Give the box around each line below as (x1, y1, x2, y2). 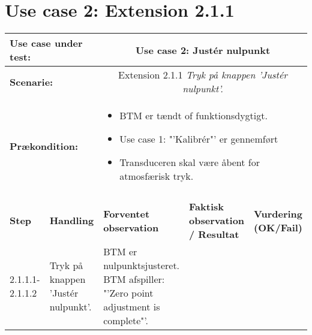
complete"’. (103, 313, 148, 328)
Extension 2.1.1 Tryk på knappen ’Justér (118, 68, 288, 82)
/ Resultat (189, 227, 239, 242)
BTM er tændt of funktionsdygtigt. (119, 108, 268, 123)
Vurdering (254, 206, 303, 221)
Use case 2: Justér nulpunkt (135, 43, 271, 57)
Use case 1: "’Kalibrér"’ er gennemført (119, 132, 278, 146)
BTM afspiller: (103, 272, 165, 286)
